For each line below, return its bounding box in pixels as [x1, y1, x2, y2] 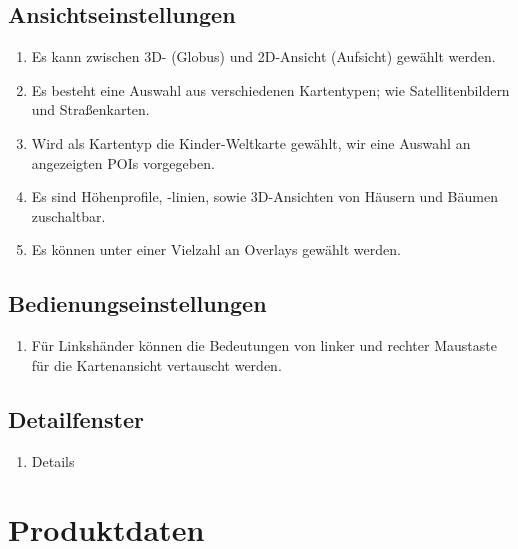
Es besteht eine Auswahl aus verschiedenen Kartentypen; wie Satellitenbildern [31, 79, 510, 100]
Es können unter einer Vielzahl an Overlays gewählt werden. [31, 239, 401, 260]
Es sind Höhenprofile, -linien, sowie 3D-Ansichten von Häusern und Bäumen [31, 186, 498, 207]
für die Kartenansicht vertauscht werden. [31, 354, 282, 375]
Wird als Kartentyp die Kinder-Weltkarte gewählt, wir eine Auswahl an [31, 132, 471, 153]
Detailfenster [8, 403, 144, 434]
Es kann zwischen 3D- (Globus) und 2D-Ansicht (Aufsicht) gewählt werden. [31, 46, 496, 67]
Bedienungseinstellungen [8, 288, 267, 319]
